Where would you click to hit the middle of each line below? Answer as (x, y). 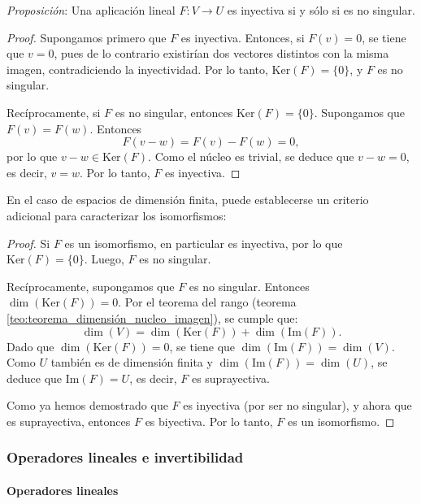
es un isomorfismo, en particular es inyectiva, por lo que (204, 243)
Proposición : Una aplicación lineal (91, 10)
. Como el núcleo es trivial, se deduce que (251, 156)
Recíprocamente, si (54, 112)
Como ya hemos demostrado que (87, 405)
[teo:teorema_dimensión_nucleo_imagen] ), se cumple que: (152, 317)
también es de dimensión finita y (132, 362)
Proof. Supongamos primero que (87, 37)
